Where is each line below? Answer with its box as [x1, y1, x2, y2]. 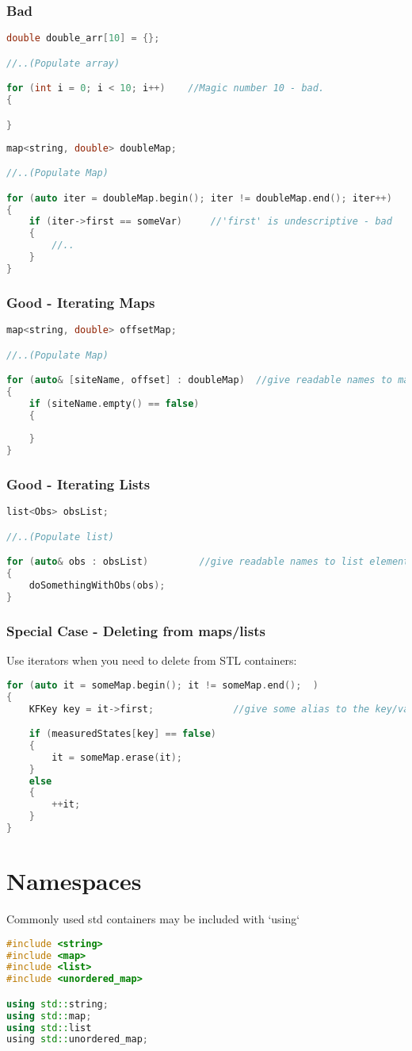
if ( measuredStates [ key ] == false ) [29, 728, 217, 740]
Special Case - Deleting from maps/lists [6, 620, 265, 640]
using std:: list [6, 1022, 92, 1034]
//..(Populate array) [6, 57, 120, 69]
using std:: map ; [6, 1010, 92, 1022]
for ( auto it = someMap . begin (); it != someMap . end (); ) [6, 679, 319, 691]
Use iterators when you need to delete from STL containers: [6, 652, 297, 669]
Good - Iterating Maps [6, 292, 155, 312]
